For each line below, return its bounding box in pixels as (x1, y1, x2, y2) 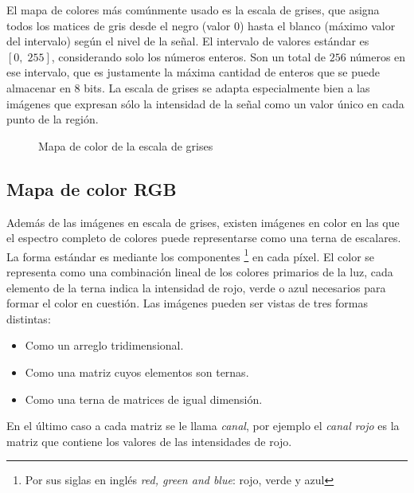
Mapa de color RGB (6, 176, 177, 201)
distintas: (6, 310, 51, 327)
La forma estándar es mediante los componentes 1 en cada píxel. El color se (6, 245, 375, 264)
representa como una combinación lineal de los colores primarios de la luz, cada (6, 263, 393, 280)
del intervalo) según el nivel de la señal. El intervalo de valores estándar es (6, 33, 369, 49)
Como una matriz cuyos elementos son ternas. (25, 363, 249, 380)
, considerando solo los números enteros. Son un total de (51, 48, 326, 65)
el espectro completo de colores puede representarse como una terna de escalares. (6, 229, 401, 246)
